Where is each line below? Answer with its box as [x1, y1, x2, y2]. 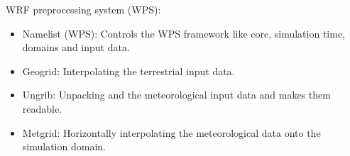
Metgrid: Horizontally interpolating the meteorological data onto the [22, 125, 321, 140]
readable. [22, 101, 62, 116]
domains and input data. [22, 40, 130, 55]
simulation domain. [22, 139, 106, 154]
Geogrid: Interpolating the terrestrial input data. [22, 63, 235, 78]
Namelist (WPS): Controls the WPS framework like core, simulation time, [22, 26, 346, 40]
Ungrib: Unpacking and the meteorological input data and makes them [22, 87, 331, 102]
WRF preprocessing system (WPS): [6, 2, 161, 16]
